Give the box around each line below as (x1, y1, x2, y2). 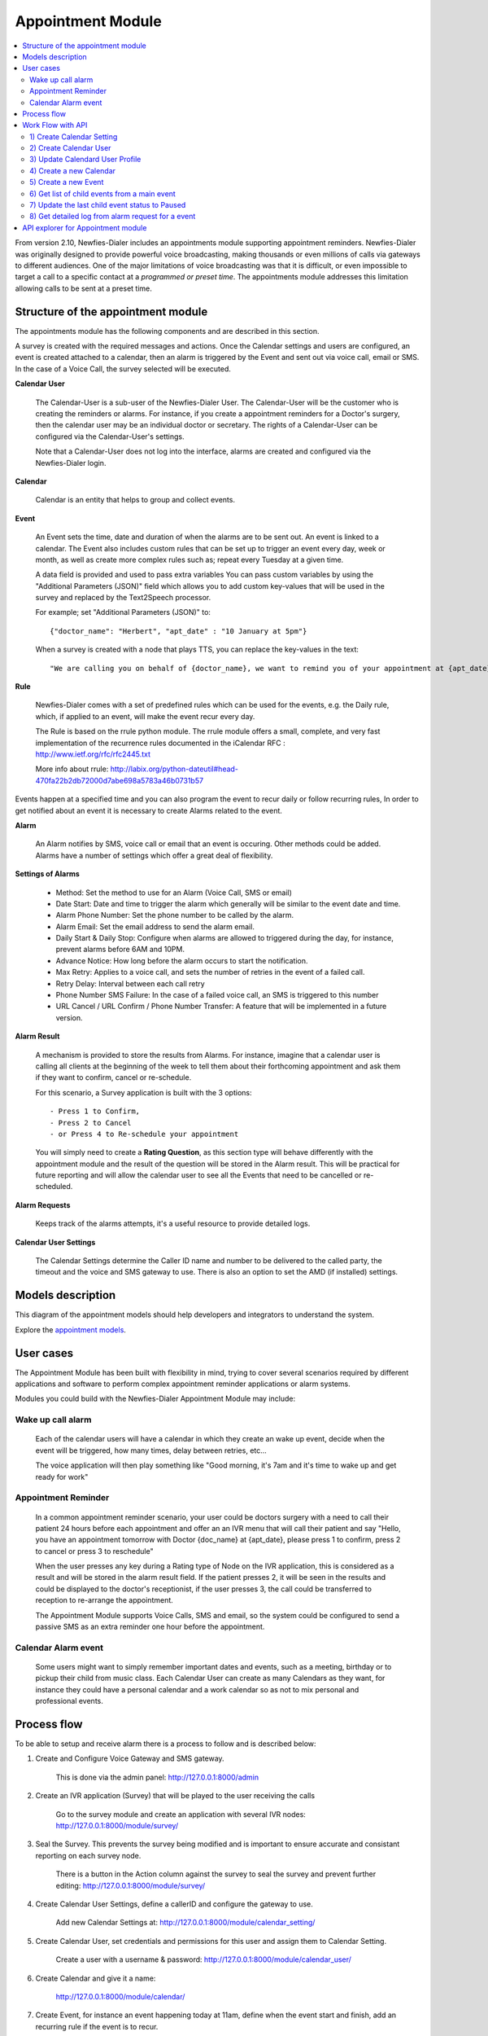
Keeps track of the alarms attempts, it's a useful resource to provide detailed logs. (35, 1218, 311, 1229)
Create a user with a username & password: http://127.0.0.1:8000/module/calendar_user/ (55, 1955, 351, 1964)
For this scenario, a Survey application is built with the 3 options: (35, 1087, 252, 1097)
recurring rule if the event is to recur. (35, 2021, 159, 2031)
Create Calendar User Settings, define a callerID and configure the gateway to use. (35, 1898, 313, 1909)
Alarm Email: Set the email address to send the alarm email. (55, 921, 255, 932)
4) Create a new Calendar (29, 165, 116, 175)
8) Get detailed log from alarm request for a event (29, 212, 196, 222)
